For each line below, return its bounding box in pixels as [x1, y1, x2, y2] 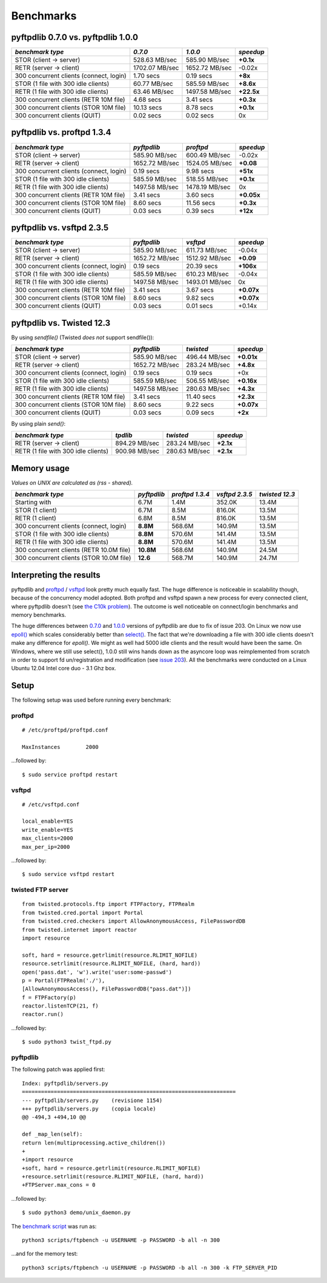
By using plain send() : [11, 420, 66, 427]
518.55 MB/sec [185, 174, 228, 183]
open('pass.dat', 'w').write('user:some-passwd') [22, 969, 173, 975]
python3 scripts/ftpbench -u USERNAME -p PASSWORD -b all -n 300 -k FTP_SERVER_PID [22, 1264, 278, 1271]
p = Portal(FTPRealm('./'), [22, 977, 105, 984]
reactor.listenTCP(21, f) [22, 1003, 99, 1009]
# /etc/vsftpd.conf [22, 801, 80, 808]
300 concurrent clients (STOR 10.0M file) [15, 554, 131, 562]
